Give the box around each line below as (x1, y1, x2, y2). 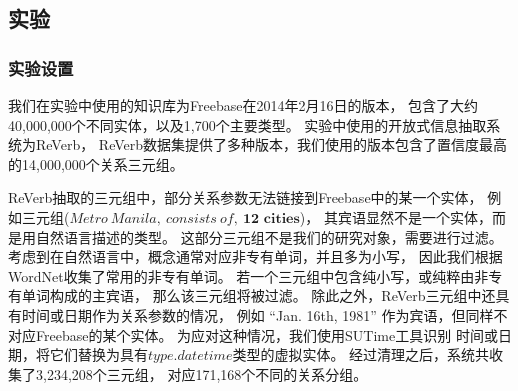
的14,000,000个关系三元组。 (8, 153, 184, 174)
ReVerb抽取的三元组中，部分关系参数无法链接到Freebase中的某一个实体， (8, 187, 483, 208)
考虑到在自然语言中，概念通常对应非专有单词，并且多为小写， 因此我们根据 (8, 246, 503, 267)
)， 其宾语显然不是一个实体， (299, 206, 492, 227)
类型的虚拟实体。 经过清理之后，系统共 (232, 344, 490, 365)
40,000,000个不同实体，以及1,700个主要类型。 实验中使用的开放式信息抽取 (8, 114, 487, 135)
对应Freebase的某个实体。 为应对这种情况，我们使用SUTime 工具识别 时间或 (8, 324, 498, 345)
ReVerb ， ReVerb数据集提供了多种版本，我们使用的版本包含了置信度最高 (35, 134, 508, 155)
